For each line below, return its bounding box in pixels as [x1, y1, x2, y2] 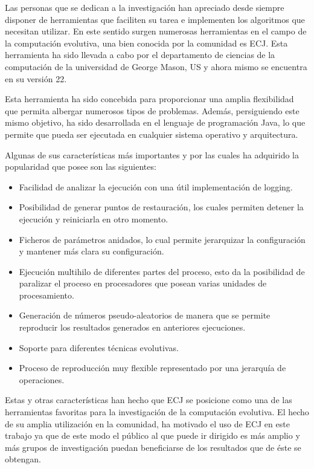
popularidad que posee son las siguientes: [5, 160, 156, 173]
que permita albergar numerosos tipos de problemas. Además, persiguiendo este [5, 104, 300, 117]
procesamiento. [19, 288, 74, 301]
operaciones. [19, 373, 65, 386]
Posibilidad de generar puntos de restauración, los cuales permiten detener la [19, 201, 304, 213]
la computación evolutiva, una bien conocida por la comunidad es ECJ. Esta [5, 36, 288, 49]
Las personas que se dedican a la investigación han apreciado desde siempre [5, 1, 284, 13]
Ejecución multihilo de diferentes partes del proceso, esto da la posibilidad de [19, 265, 305, 277]
